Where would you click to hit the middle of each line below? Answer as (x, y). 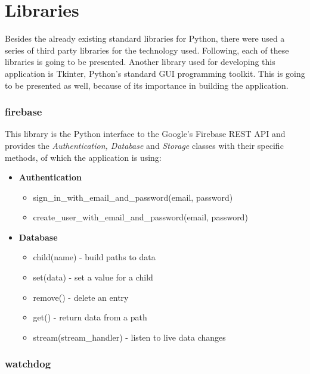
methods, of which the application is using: (83, 157)
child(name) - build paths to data (94, 257)
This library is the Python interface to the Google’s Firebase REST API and (145, 134)
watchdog (28, 364)
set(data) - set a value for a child (93, 277)
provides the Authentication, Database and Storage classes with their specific (144, 145)
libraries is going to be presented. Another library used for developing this (140, 62)
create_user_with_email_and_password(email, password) (140, 217)
